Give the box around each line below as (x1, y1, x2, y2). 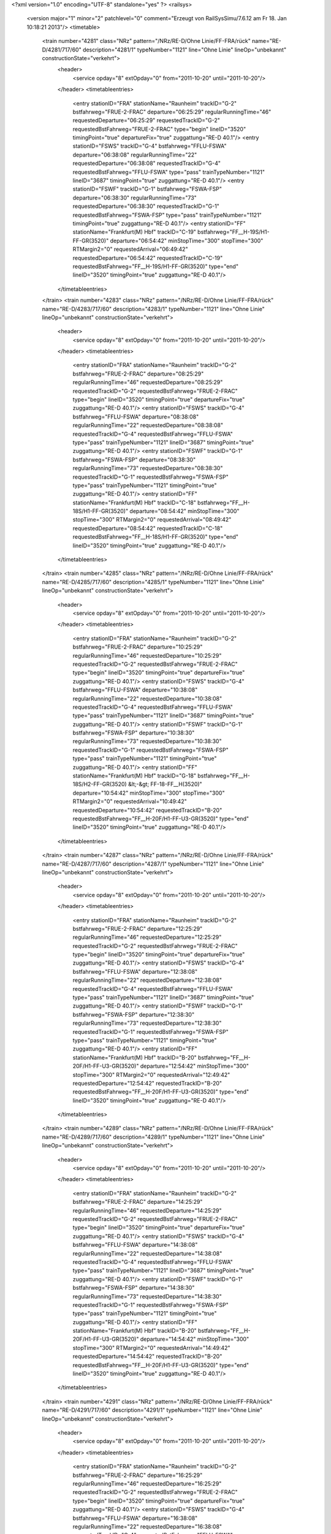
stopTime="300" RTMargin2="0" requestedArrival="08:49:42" (72, 516, 232, 523)
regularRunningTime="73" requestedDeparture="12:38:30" (72, 1019, 222, 1027)
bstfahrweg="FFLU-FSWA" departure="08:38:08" (72, 413, 199, 420)
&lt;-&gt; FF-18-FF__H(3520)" (127, 780, 202, 788)
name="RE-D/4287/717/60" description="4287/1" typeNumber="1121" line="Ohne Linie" (42, 860, 265, 868)
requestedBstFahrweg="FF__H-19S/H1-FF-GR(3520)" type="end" (72, 263, 239, 270)
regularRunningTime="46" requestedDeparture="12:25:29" (72, 933, 222, 941)
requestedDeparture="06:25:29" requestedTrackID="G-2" (72, 117, 221, 124)
